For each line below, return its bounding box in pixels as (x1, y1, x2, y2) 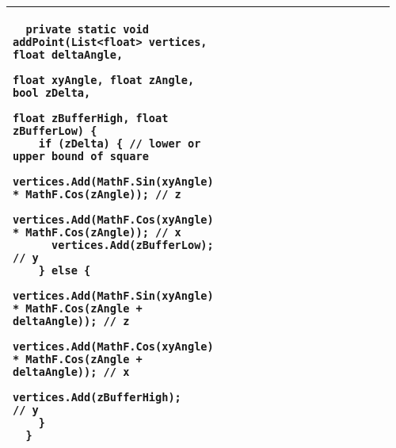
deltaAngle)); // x (13, 366, 130, 378)
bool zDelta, (13, 86, 91, 99)
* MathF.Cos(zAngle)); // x (13, 226, 181, 239)
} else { (38, 264, 91, 277)
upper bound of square (13, 150, 149, 163)
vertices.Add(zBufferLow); (51, 239, 214, 251)
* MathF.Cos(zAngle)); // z (13, 188, 181, 201)
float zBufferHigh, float (13, 112, 169, 124)
